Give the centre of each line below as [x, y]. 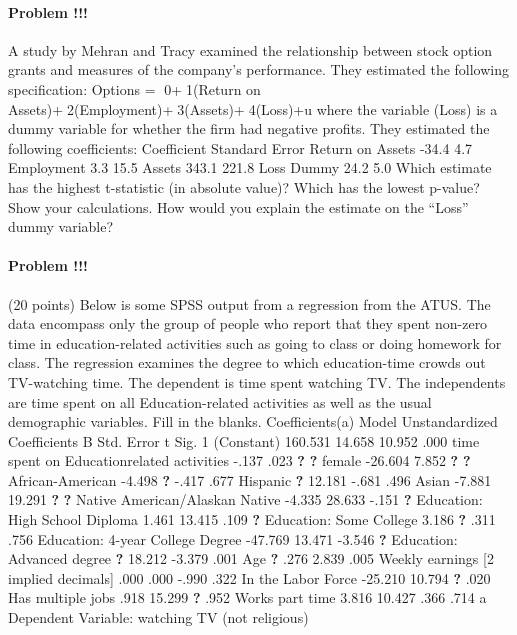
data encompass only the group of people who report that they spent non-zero [248, 323]
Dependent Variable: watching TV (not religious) [158, 617]
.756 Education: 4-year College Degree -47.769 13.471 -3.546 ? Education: [233, 538]
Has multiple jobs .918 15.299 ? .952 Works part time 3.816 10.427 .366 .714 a [247, 597]
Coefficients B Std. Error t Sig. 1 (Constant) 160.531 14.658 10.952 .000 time [244, 440]
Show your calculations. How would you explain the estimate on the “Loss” [238, 206]
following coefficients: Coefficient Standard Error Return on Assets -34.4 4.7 [240, 147]
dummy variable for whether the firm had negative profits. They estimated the [249, 128]
